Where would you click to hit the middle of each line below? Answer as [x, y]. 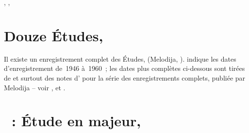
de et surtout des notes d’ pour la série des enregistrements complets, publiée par [125, 77]
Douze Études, [54, 35]
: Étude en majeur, [76, 121]
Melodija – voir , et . [35, 87]
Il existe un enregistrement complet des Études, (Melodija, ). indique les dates [120, 58]
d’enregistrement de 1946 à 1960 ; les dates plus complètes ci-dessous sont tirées [124, 68]
